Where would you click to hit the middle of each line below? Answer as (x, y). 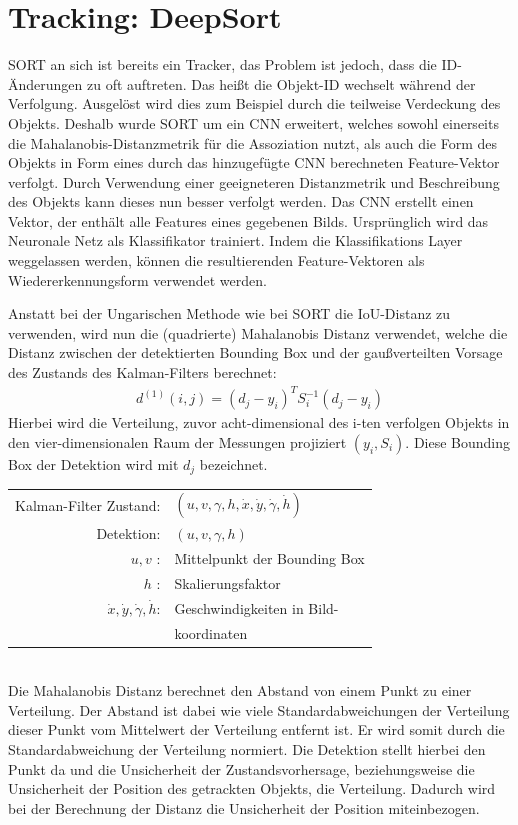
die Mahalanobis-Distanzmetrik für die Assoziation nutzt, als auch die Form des (253, 142)
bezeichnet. (233, 463)
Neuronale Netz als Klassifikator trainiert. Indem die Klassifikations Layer (235, 240)
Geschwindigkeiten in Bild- (256, 607)
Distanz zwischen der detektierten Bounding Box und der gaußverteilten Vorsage (255, 352)
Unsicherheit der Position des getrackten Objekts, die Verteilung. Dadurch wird (252, 788)
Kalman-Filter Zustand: (88, 504)
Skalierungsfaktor (227, 582)
